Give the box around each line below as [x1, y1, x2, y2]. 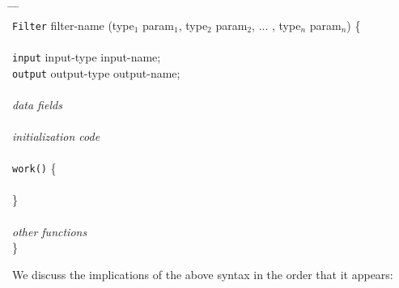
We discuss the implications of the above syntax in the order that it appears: [12, 265, 393, 282]
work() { [12, 159, 57, 176]
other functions [12, 222, 87, 239]
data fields [12, 95, 62, 112]
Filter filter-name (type [12, 16, 134, 33]
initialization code [12, 127, 100, 144]
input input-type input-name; [12, 48, 161, 65]
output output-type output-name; [12, 64, 180, 81]
